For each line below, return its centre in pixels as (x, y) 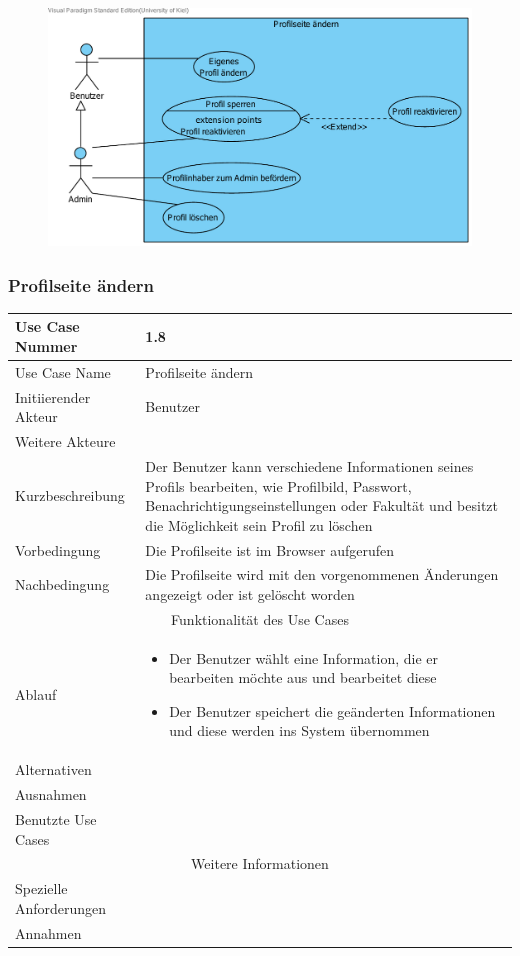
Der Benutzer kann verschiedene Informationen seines (309, 465)
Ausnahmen (51, 794)
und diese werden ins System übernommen (299, 730)
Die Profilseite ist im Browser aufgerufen (270, 549)
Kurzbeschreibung (70, 495)
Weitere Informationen (260, 863)
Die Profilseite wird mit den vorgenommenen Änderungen (322, 574)
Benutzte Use (56, 819)
